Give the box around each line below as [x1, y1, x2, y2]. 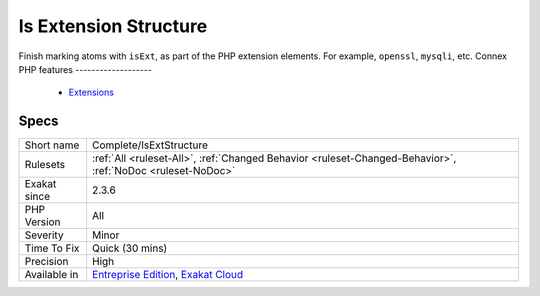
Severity [24, 228, 64, 242]
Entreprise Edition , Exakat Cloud [91, 268, 244, 282]
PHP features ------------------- [18, 63, 152, 75]
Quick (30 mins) [91, 241, 168, 255]
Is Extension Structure [18, 15, 208, 37]
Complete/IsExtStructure [91, 138, 209, 152]
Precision [24, 255, 69, 269]
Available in [24, 268, 79, 282]
